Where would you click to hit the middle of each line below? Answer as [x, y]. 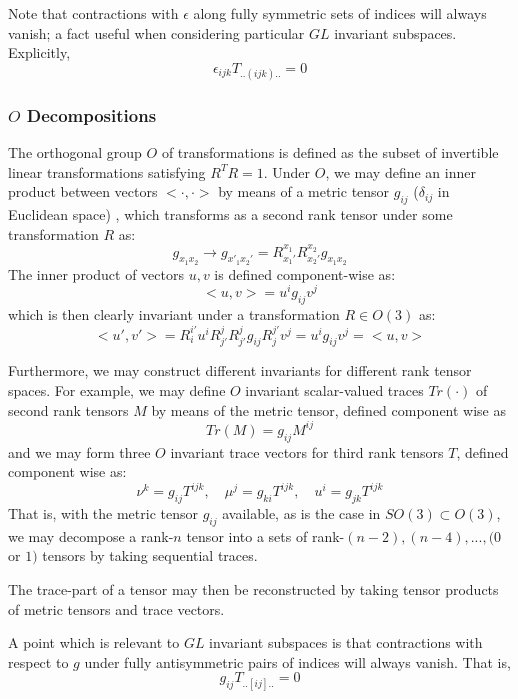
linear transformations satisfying [107, 171]
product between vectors [83, 191]
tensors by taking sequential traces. [150, 555]
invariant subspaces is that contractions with [346, 642]
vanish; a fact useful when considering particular [156, 32]
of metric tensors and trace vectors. [116, 608]
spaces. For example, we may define [117, 390]
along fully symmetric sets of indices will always [340, 13]
